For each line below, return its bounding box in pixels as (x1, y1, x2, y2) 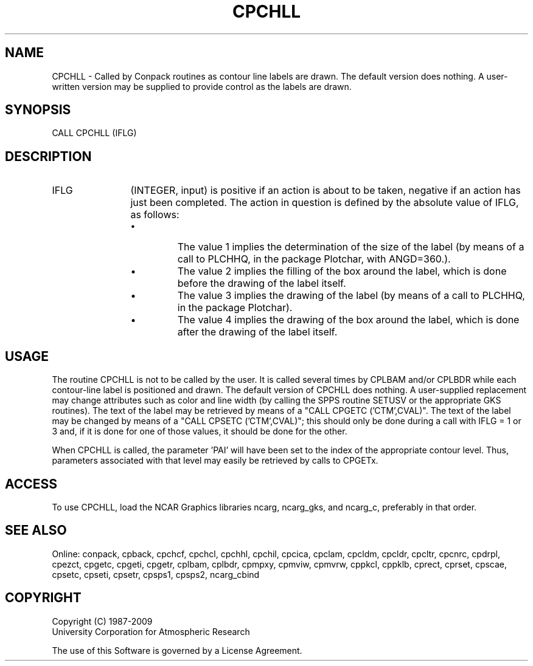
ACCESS (5, 476, 58, 492)
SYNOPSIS (5, 102, 71, 118)
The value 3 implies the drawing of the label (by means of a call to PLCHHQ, (177, 289, 525, 302)
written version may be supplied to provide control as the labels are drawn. (52, 81, 352, 92)
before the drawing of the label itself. (177, 277, 346, 290)
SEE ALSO (5, 523, 67, 538)
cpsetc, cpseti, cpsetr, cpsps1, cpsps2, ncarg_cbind (52, 569, 260, 580)
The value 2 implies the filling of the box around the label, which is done (177, 265, 507, 278)
